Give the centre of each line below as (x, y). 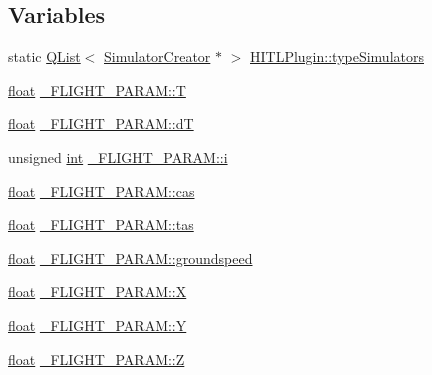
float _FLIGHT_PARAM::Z (96, 358)
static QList (44, 56)
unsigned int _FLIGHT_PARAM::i (118, 156)
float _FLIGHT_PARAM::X (97, 291)
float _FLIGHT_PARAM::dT (101, 123)
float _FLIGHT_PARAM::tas (101, 224)
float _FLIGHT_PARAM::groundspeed (130, 257)
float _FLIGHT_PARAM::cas (101, 190)
